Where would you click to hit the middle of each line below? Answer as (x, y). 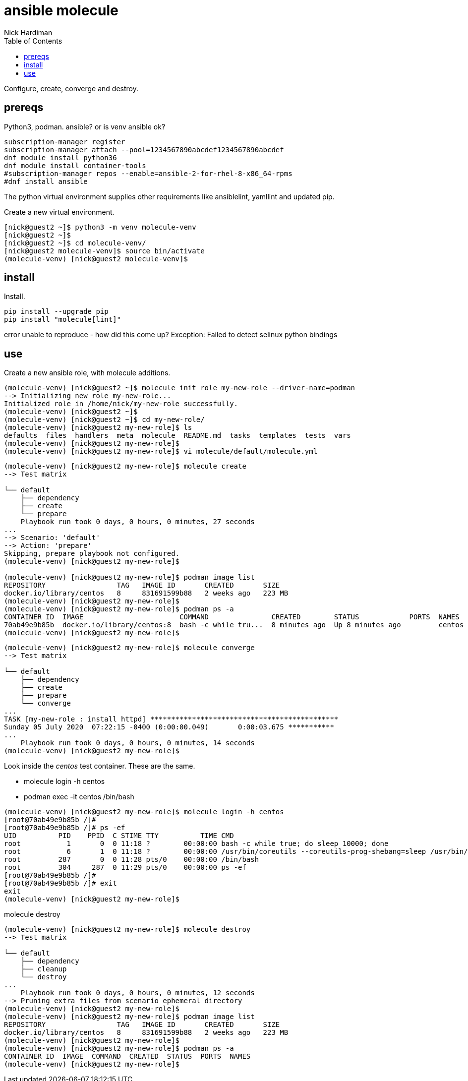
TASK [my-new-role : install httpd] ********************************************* (171, 719)
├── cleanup (44, 969)
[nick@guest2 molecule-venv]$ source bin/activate (104, 251)
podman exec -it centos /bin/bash (79, 797)
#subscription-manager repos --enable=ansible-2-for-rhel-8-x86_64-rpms (148, 173)
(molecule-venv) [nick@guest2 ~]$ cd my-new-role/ (104, 420)
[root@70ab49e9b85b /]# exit (60, 883)
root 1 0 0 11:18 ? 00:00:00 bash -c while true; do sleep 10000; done (196, 844)
